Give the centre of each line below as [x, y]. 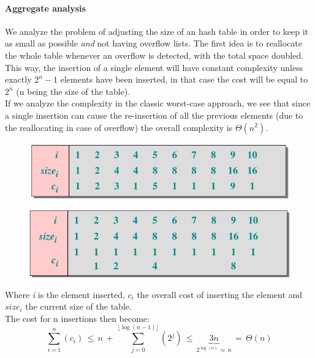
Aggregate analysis [45, 8]
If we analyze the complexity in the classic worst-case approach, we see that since [158, 103]
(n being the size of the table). [73, 91]
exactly [18, 79]
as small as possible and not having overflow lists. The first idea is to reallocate [154, 43]
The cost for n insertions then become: [77, 318]
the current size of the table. [78, 306]
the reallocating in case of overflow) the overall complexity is [119, 127]
